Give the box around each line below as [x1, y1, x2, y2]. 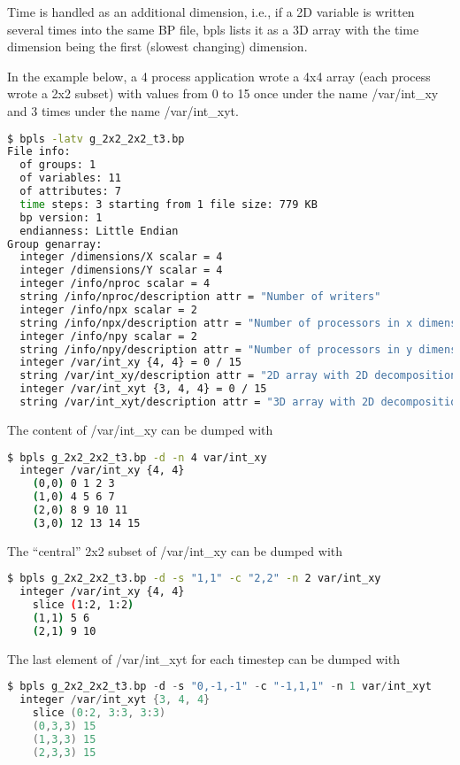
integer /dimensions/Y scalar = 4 [19, 264, 223, 277]
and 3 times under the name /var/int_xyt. [7, 101, 239, 120]
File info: [7, 145, 71, 158]
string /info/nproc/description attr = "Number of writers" [19, 290, 381, 304]
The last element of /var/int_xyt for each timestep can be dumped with [7, 649, 400, 668]
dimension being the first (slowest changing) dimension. [7, 37, 308, 56]
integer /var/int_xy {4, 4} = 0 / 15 [19, 356, 241, 369]
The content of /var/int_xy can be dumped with [7, 420, 273, 438]
